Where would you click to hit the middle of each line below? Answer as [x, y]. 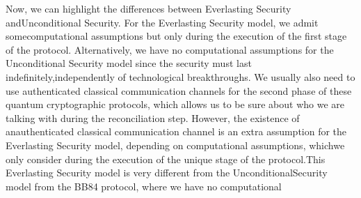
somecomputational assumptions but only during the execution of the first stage [176, 36]
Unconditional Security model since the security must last [129, 63]
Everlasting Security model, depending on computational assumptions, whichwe [175, 145]
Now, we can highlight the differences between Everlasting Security [149, 8]
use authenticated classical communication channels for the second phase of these [179, 90]
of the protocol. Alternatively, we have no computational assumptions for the [170, 49]
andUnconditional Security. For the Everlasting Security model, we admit [162, 22]
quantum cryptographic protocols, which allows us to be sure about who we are [175, 104]
